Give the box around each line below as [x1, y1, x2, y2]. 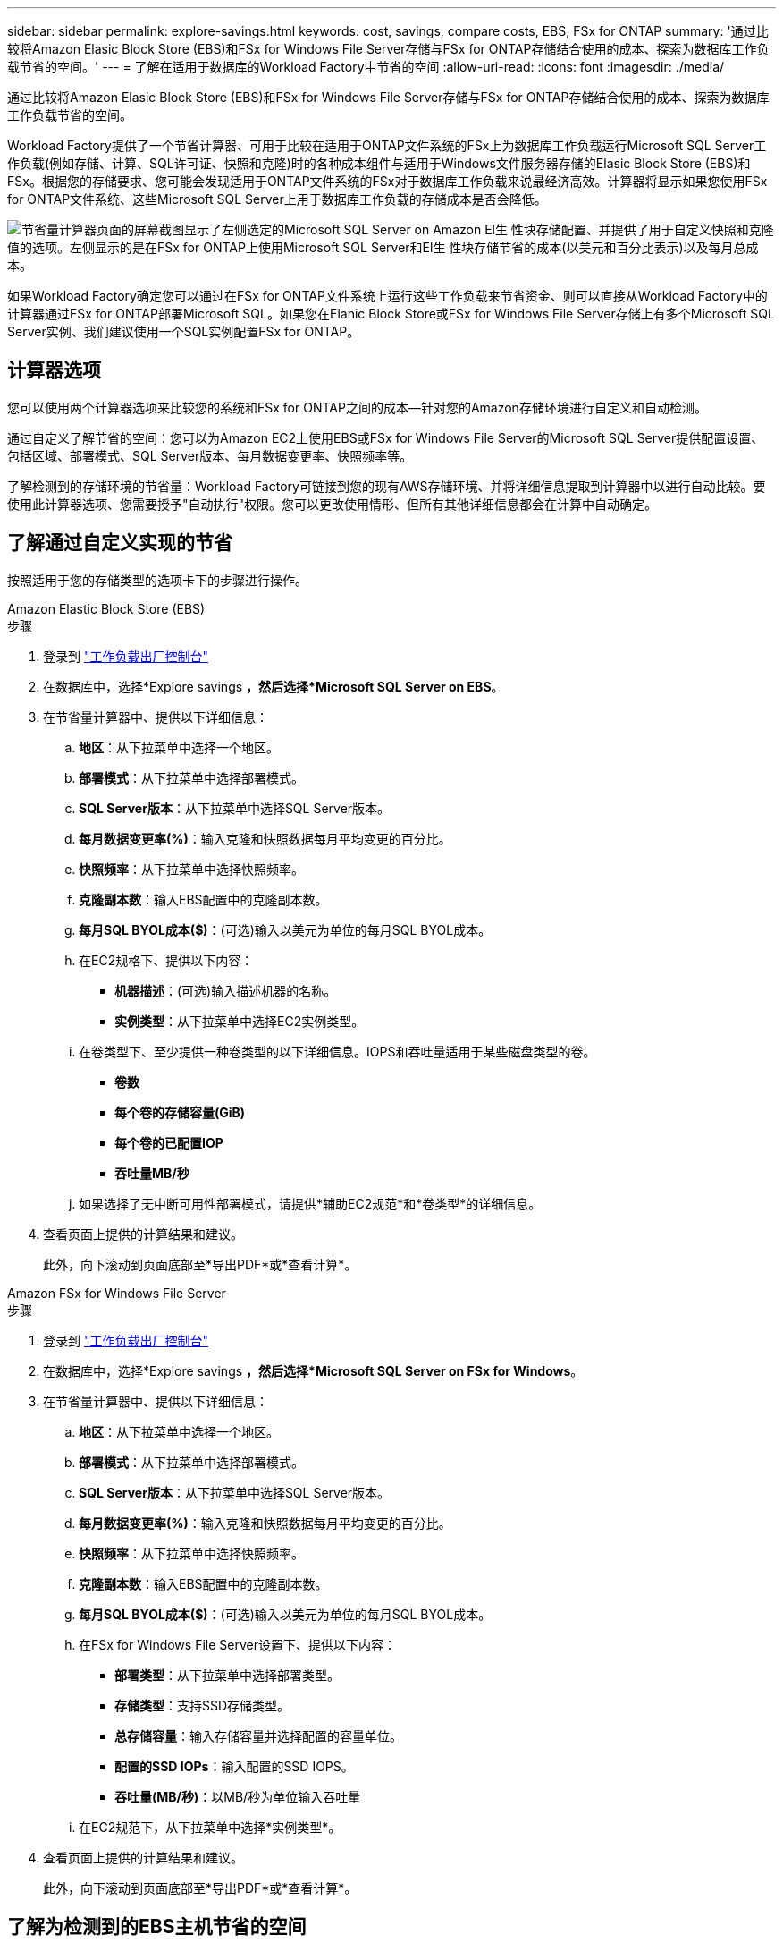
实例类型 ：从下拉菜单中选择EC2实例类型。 [114, 1013, 365, 1029]
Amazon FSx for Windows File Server [7, 1285, 226, 1301]
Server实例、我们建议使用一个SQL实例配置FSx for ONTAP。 [7, 324, 360, 339]
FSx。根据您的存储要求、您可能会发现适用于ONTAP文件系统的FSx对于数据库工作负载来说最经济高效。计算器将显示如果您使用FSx [7, 174, 768, 189]
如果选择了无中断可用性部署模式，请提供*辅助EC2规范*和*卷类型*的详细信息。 [79, 1195, 542, 1211]
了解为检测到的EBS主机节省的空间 [7, 1915, 307, 1939]
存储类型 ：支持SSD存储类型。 [114, 1697, 290, 1713]
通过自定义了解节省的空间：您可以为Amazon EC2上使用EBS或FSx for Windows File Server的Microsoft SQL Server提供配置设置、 [7, 429, 764, 445]
